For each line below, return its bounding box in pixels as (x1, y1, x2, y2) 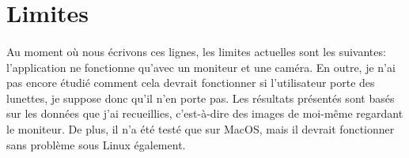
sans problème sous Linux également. (6, 136, 186, 152)
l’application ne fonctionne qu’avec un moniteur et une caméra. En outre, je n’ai (6, 58, 396, 75)
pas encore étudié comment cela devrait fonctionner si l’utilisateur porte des (6, 74, 375, 91)
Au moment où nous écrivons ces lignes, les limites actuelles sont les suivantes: (6, 43, 386, 59)
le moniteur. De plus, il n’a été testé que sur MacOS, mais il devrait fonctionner (6, 120, 395, 137)
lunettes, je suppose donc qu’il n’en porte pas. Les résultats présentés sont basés (6, 89, 395, 106)
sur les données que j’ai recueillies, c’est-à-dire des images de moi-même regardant (6, 105, 403, 122)
